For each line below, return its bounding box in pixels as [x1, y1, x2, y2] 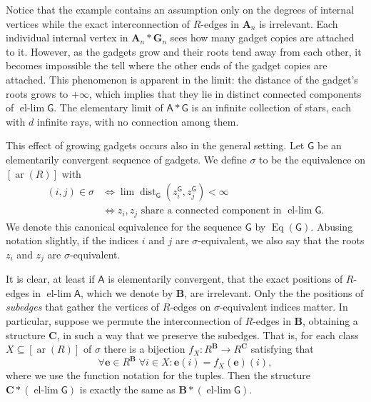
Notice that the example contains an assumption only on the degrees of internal [6, 2, 355, 16]
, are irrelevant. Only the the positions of [184, 285, 364, 300]
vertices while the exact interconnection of [6, 16, 190, 31]
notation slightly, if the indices [6, 233, 139, 248]
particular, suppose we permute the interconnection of [6, 313, 242, 328]
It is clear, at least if [6, 271, 95, 286]
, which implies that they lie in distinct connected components [88, 86, 362, 101]
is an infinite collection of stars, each [191, 100, 352, 115]
